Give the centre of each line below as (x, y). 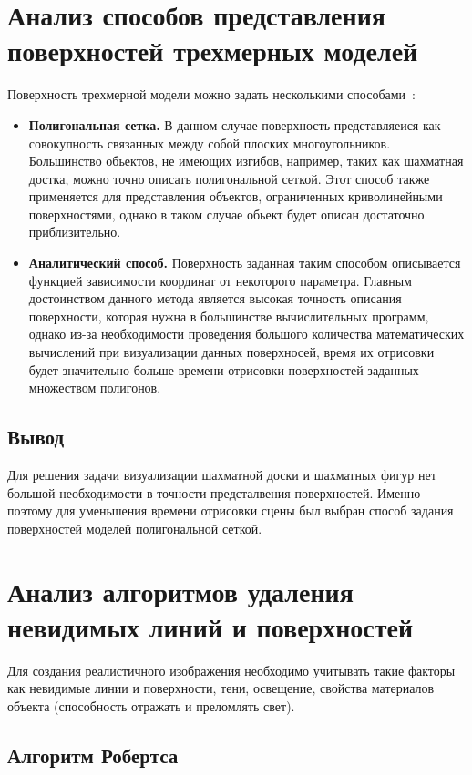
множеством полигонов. (95, 387)
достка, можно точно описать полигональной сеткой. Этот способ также (229, 178)
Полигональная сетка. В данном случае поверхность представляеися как (235, 124)
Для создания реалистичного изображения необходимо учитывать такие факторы (231, 670)
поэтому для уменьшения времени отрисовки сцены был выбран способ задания (231, 510)
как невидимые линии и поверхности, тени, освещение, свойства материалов (221, 688)
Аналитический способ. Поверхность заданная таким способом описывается (245, 263)
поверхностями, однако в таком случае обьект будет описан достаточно (226, 214)
